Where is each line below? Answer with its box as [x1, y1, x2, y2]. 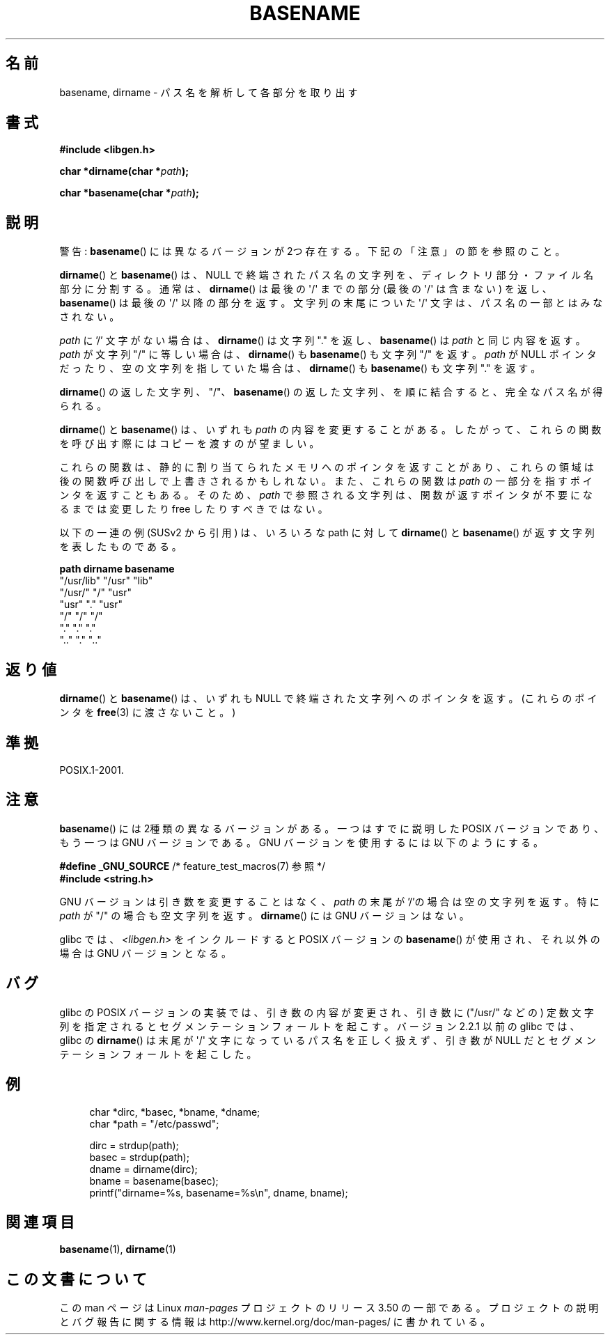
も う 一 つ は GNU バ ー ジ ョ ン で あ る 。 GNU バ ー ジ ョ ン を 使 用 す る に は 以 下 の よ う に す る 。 [59, 836, 543, 848]
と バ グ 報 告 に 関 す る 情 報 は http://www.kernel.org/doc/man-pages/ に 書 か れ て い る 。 [59, 1316, 491, 1328]
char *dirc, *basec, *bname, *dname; [89, 1105, 260, 1118]
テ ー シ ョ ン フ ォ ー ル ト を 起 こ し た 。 [59, 1047, 257, 1060]
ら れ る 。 [59, 400, 107, 412]
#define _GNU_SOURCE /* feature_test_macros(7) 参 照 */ [59, 859, 325, 872]
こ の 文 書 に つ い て [6, 1270, 147, 1288]
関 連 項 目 [6, 1213, 75, 1231]
